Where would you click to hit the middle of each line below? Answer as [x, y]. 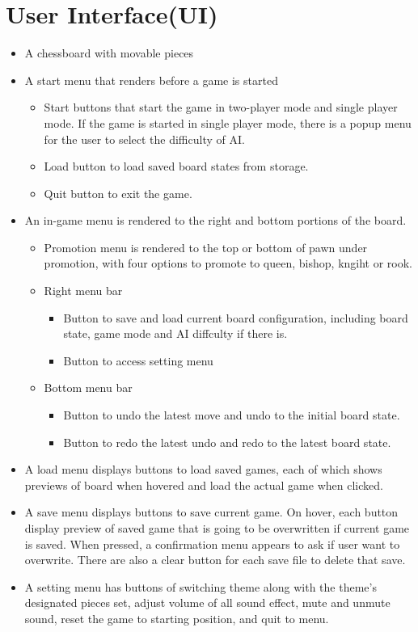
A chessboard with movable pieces [109, 53]
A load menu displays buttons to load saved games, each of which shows [203, 469]
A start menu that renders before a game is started [151, 80]
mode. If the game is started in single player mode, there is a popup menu [228, 122]
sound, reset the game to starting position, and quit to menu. [177, 618]
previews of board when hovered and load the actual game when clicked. [204, 485]
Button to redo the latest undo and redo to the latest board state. [227, 442]
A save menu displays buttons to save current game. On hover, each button [211, 512]
